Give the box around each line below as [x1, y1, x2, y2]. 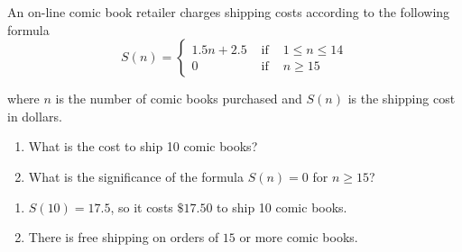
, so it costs [110, 197, 173, 216]
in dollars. [7, 106, 62, 125]
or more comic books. [239, 228, 358, 247]
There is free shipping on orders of [28, 228, 219, 247]
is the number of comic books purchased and [55, 89, 302, 108]
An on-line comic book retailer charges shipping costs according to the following [7, 3, 450, 21]
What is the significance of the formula [28, 166, 244, 185]
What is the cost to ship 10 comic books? [28, 137, 258, 156]
